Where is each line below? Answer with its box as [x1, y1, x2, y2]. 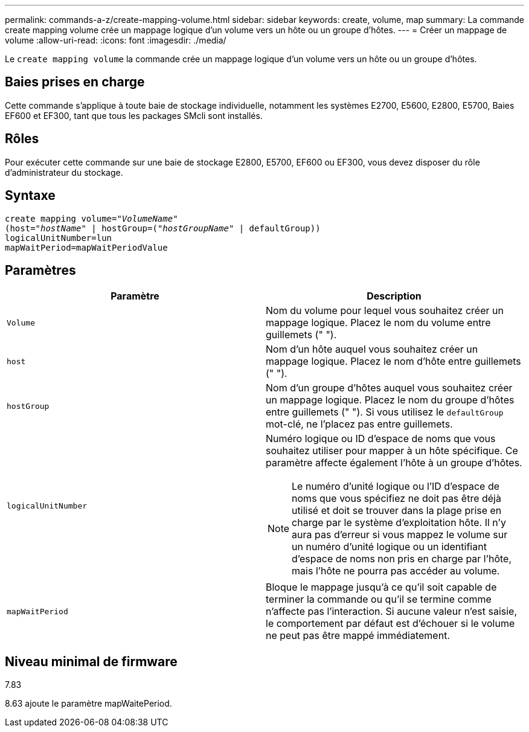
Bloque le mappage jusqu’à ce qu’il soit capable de [266, 581, 497, 594]
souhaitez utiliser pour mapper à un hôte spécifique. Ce [266, 445, 518, 457]
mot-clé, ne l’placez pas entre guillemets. [266, 418, 453, 431]
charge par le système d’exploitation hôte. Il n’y [292, 516, 506, 529]
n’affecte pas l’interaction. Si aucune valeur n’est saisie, [266, 605, 518, 618]
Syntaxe [5, 188, 56, 204]
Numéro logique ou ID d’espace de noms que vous [266, 432, 496, 445]
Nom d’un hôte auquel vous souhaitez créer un [266, 343, 478, 356]
